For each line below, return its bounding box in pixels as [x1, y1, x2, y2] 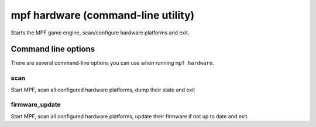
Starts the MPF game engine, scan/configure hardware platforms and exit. [11, 29, 190, 36]
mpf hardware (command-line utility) [11, 9, 195, 22]
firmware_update [11, 101, 61, 109]
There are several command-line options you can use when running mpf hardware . [11, 59, 215, 66]
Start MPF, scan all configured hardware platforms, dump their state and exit [11, 86, 195, 93]
